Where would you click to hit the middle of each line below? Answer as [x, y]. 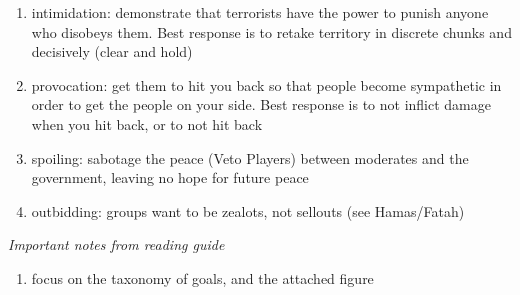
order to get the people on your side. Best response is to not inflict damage [261, 104]
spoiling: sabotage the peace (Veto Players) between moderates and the [250, 157]
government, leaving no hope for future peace [170, 177]
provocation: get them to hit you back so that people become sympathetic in [266, 84]
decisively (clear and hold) [112, 51]
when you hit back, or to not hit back [147, 123]
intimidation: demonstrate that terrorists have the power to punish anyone [260, 12]
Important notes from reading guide [116, 244]
